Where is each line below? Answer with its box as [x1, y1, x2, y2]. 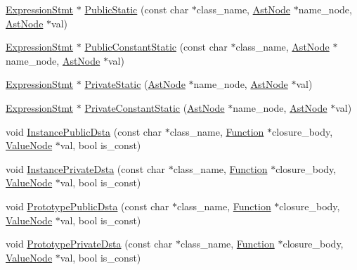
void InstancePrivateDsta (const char [6, 161, 166, 176]
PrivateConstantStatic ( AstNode [84, 100, 225, 115]
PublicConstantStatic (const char [84, 39, 228, 54]
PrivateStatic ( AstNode [84, 77, 186, 91]
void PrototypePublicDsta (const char [6, 198, 169, 213]
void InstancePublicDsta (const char [6, 124, 162, 139]
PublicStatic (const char [84, 2, 189, 16]
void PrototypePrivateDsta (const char [6, 236, 173, 251]
